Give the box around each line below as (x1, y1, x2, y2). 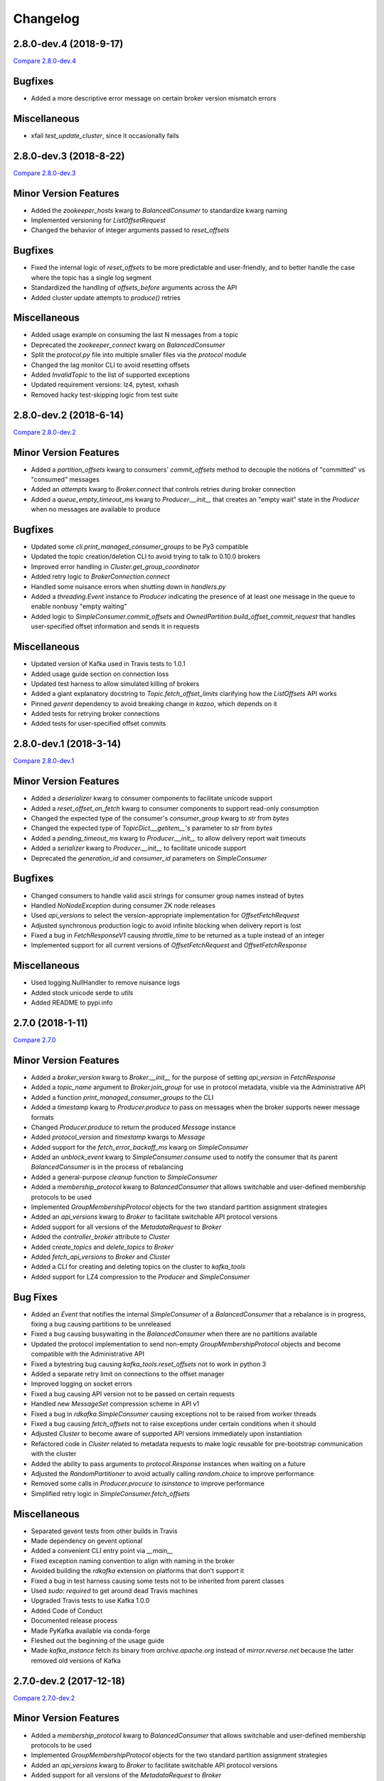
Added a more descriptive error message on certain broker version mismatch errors (31, 93, 277, 103)
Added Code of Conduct (31, 1606, 103, 1615)
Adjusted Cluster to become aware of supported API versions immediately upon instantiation (31, 1429, 302, 1438)
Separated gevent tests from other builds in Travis (31, 1527, 178, 1535)
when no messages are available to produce (31, 505, 161, 514)
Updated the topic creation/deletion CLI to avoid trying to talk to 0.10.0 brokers (31, 552, 261, 561)
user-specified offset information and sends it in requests (31, 622, 200, 630)
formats (31, 1113, 54, 1121)
